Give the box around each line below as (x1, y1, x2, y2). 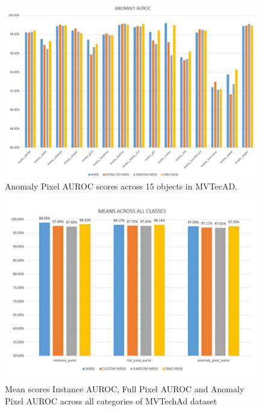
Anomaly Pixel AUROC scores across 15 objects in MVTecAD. (5, 179, 237, 192)
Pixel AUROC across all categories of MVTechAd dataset (5, 394, 217, 407)
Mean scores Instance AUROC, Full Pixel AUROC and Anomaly (5, 383, 245, 395)
